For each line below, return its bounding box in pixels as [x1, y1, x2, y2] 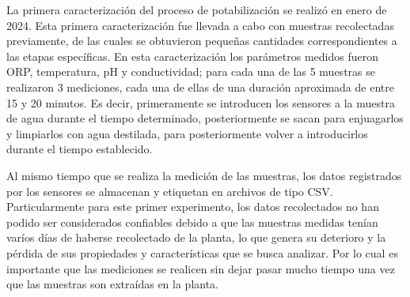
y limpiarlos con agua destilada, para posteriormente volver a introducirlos [6, 125, 368, 141]
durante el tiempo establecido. [6, 141, 153, 157]
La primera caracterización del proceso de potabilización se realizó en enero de [6, 2, 387, 17]
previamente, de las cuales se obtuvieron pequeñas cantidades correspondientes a [6, 32, 397, 49]
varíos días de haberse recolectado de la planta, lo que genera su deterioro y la [6, 229, 386, 246]
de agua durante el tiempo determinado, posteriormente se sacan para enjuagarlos [6, 110, 404, 126]
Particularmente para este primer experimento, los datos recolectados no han [6, 198, 379, 215]
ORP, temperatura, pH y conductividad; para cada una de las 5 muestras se [6, 63, 375, 80]
